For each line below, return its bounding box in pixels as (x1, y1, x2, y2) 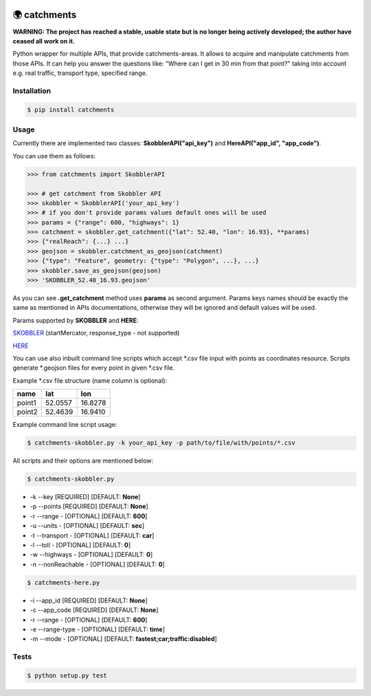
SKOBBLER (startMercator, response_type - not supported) (12, 329, 180, 337)
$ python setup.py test (27, 671, 108, 679)
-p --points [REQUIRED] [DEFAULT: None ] (30, 503, 149, 511)
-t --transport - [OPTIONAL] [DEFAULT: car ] (30, 531, 155, 540)
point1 (16, 398, 37, 408)
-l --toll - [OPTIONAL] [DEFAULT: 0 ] (30, 541, 131, 549)
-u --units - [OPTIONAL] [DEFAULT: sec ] (30, 522, 145, 530)
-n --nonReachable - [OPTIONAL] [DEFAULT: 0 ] (30, 560, 165, 568)
